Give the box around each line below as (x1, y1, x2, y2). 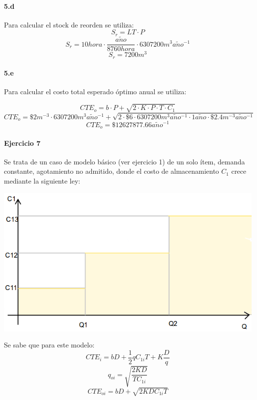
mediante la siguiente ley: (4, 175, 81, 186)
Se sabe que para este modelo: (4, 340, 95, 350)
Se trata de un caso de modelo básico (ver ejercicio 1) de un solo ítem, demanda (4, 156, 245, 166)
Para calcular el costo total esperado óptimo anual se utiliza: (4, 86, 187, 97)
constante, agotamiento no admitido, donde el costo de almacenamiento (4, 166, 219, 176)
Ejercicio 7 (4, 137, 41, 148)
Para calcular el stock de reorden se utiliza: (4, 19, 134, 29)
